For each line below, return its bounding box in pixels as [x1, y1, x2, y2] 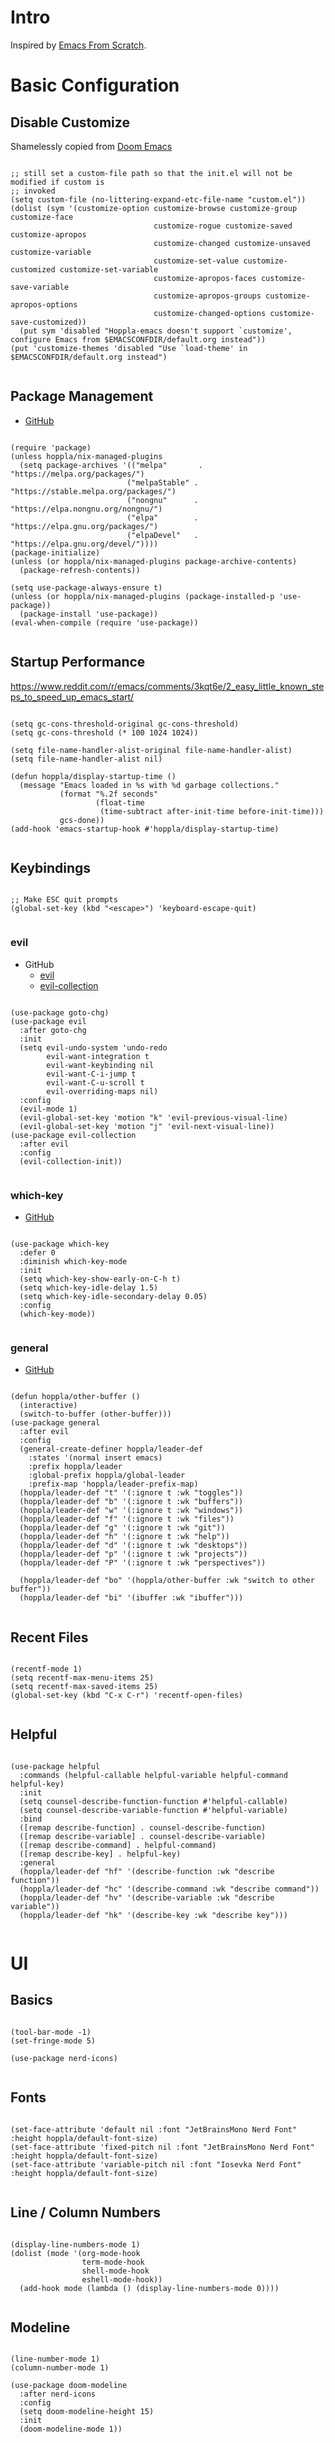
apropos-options [10, 299, 78, 310]
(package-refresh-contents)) [19, 565, 141, 575]
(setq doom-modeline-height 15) [19, 2407, 155, 2417]
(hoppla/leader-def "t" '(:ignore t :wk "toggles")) [19, 1488, 244, 1498]
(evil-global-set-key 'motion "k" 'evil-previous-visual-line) [19, 1112, 288, 1123]
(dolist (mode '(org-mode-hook [10, 2248, 141, 2258]
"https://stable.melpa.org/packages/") [10, 486, 177, 496]
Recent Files [10, 1629, 89, 1646]
